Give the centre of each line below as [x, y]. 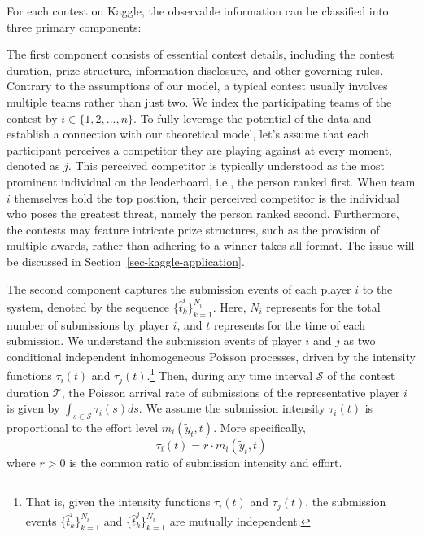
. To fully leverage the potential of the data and [253, 118]
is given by [33, 408]
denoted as [33, 166]
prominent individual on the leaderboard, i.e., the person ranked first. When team [211, 181]
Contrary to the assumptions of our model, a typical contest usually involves [197, 86]
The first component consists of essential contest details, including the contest [201, 54]
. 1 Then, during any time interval [230, 374]
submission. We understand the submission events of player [154, 341]
